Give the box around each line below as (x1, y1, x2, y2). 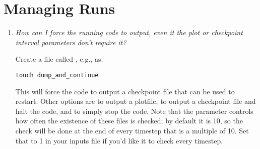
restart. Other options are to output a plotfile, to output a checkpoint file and (15, 96, 256, 106)
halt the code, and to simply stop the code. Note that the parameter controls (15, 105, 253, 116)
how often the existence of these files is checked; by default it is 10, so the (15, 115, 243, 126)
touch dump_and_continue (15, 71, 99, 79)
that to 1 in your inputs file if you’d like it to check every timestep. (15, 135, 223, 145)
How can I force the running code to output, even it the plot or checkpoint (15, 27, 243, 38)
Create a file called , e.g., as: (15, 54, 103, 64)
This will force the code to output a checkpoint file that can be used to (15, 86, 235, 96)
